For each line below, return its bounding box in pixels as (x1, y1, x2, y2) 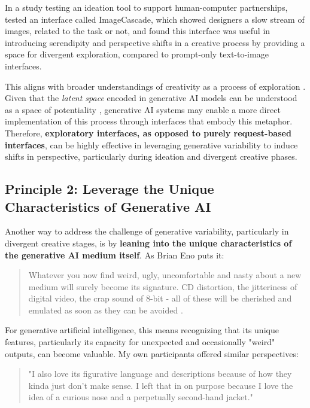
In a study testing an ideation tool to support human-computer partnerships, (5, 1, 288, 13)
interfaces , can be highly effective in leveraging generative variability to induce (5, 138, 298, 151)
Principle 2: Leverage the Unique (5, 179, 214, 198)
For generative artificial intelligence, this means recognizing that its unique (5, 324, 279, 336)
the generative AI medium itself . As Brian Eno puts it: (5, 248, 224, 261)
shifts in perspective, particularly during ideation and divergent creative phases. (5, 150, 297, 163)
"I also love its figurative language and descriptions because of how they (28, 367, 292, 380)
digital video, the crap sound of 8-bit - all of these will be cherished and (28, 292, 292, 305)
